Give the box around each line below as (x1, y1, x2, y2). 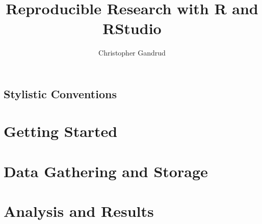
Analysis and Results (4, 201, 154, 221)
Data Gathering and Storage (4, 160, 208, 181)
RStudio (102, 18, 162, 39)
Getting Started (4, 121, 118, 142)
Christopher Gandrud (98, 47, 166, 58)
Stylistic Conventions (4, 86, 117, 101)
